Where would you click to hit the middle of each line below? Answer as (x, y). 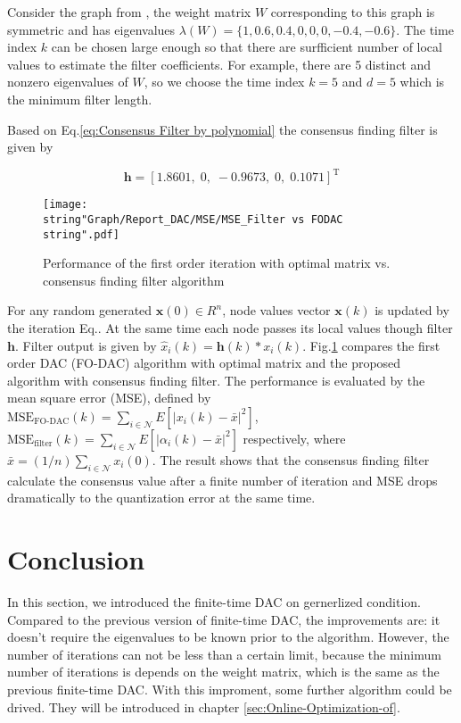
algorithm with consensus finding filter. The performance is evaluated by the (216, 380)
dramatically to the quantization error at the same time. (161, 498)
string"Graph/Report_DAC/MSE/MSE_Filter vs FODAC (193, 219)
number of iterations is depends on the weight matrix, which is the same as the (223, 672)
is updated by (412, 310)
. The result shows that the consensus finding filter (291, 459)
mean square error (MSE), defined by (109, 398)
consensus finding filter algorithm (134, 280)
